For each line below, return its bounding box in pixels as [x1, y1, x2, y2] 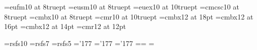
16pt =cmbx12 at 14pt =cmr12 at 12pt [4, 21, 126, 31]
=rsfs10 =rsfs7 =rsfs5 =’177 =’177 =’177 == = [4, 37, 154, 48]
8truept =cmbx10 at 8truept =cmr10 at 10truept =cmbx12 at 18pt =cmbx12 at [4, 11, 253, 21]
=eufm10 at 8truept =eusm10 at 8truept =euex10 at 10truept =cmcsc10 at [4, 1, 240, 11]
